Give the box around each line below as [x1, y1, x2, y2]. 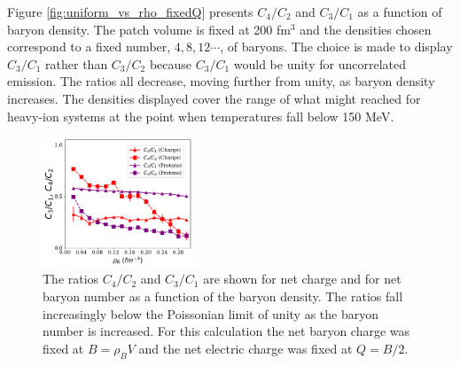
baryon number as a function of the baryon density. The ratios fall [43, 287, 403, 306]
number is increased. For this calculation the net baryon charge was [43, 322, 410, 340]
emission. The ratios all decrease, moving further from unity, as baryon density [7, 72, 435, 90]
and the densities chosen [300, 19, 432, 38]
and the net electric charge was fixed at [138, 339, 353, 357]
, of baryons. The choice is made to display [220, 37, 453, 56]
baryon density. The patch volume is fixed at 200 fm [7, 19, 291, 38]
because [149, 54, 192, 73]
